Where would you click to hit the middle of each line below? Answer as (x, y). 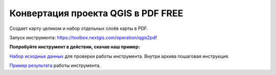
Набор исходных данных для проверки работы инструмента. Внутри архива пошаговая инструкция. (119, 56)
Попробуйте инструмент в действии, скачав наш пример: (75, 47)
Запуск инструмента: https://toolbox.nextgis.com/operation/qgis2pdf (83, 37)
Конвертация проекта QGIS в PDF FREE (96, 13)
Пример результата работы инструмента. (55, 65)
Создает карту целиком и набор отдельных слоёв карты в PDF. (79, 28)
